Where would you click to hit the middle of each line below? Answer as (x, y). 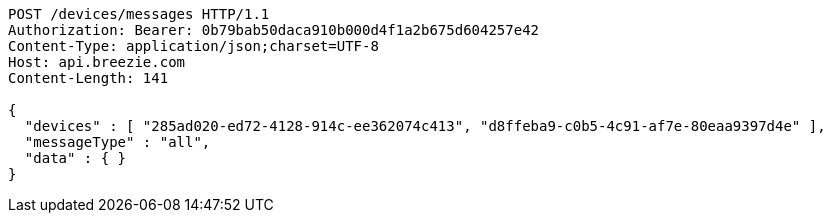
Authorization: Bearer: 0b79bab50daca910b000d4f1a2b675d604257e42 (274, 30)
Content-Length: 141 (88, 78)
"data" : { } (75, 158)
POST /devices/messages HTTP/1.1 (139, 14)
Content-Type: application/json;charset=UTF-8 (193, 46)
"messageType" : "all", (117, 142)
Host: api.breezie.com (97, 62)
